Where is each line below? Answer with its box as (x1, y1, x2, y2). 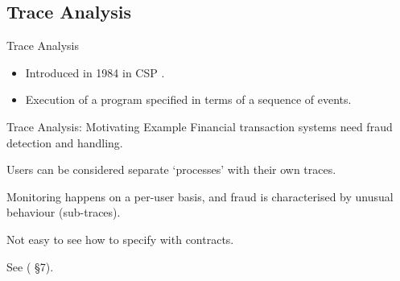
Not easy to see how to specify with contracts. (6, 230, 234, 247)
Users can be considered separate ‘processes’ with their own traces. (6, 161, 336, 178)
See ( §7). (6, 258, 54, 275)
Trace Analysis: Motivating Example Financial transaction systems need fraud (6, 118, 393, 134)
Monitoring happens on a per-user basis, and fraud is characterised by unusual (6, 188, 394, 205)
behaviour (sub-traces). (6, 204, 121, 221)
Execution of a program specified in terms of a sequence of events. (25, 91, 352, 108)
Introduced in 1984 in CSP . (25, 64, 165, 81)
